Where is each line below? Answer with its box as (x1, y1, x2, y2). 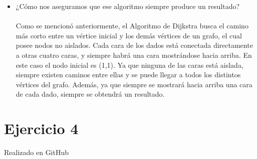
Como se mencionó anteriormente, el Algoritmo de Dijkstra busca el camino (16, 20, 248, 31)
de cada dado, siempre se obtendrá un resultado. (16, 89, 165, 99)
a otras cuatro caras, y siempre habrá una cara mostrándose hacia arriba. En (16, 49, 252, 60)
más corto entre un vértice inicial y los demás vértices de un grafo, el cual (16, 30, 242, 40)
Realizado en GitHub (4, 147, 69, 158)
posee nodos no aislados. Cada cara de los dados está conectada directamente (16, 40, 253, 50)
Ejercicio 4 (4, 118, 79, 139)
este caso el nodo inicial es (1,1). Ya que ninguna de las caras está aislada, (16, 59, 243, 70)
